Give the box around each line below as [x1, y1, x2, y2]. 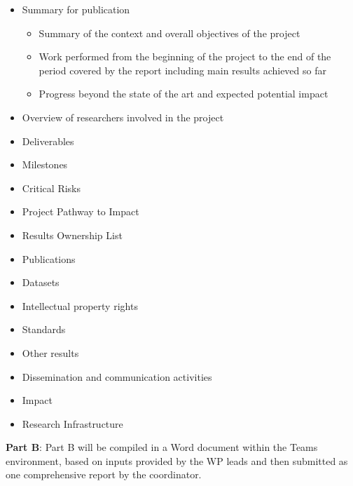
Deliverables [22, 133, 74, 148]
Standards [22, 322, 66, 337]
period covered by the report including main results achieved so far [39, 62, 326, 77]
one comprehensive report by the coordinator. [6, 467, 202, 482]
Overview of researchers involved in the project [22, 109, 224, 124]
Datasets [22, 275, 60, 290]
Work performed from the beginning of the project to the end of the [39, 49, 331, 64]
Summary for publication [22, 2, 130, 16]
